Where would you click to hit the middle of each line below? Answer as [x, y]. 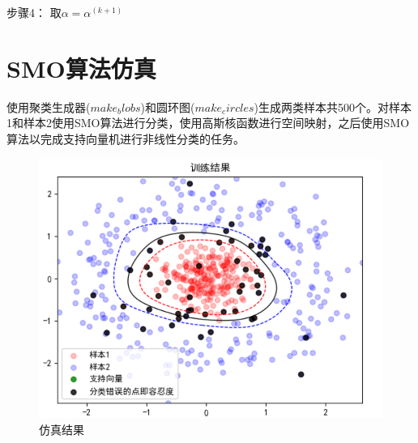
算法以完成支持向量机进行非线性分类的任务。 [126, 138]
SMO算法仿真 [81, 68]
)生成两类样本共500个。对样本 [333, 106]
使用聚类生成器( [49, 106]
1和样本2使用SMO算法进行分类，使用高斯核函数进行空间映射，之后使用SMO [208, 123]
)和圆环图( [168, 106]
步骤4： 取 [34, 12]
